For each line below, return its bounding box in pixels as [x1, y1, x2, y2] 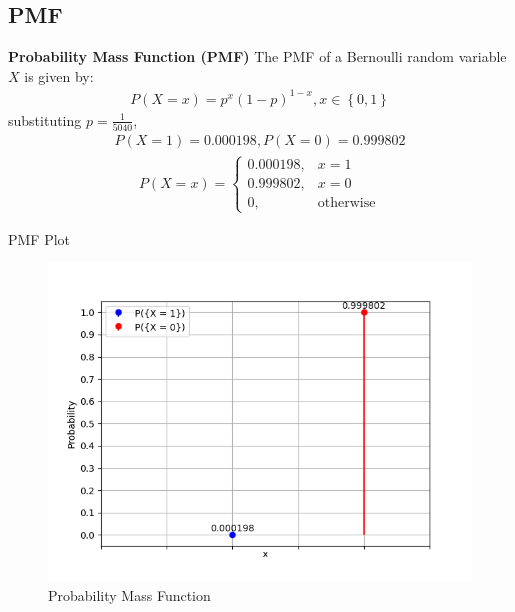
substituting [8, 109, 82, 130]
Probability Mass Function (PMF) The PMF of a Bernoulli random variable [8, 46, 507, 67]
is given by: [24, 65, 94, 86]
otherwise [317, 195, 376, 210]
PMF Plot [8, 228, 71, 249]
